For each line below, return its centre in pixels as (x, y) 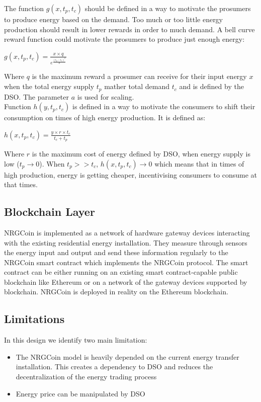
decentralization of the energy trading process (86, 377)
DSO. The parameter (36, 96)
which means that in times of (199, 163)
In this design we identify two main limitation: (76, 340)
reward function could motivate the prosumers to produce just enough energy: (124, 39)
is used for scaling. (106, 96)
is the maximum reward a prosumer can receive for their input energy (139, 76)
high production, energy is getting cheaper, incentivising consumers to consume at (130, 174)
